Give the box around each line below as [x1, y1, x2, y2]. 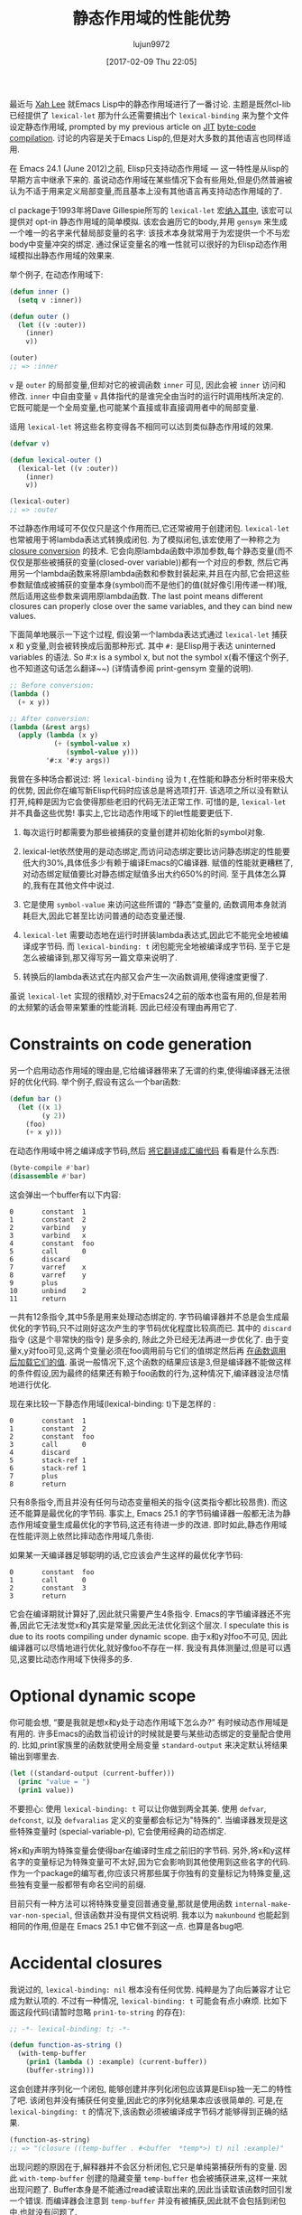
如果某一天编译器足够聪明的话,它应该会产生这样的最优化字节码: [9, 1550, 243, 1560]
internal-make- [233, 1900, 292, 1909]
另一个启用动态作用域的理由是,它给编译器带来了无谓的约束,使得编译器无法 [9, 1065, 283, 1075]
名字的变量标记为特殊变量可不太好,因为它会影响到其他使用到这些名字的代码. [9, 1856, 291, 1867]
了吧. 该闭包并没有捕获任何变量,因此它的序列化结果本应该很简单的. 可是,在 [9, 2094, 284, 2106]
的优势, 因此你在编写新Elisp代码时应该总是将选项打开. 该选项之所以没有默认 [9, 784, 289, 795]
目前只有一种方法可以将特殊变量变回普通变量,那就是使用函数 [9, 1898, 233, 1909]
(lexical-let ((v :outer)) [17, 464, 119, 473]
